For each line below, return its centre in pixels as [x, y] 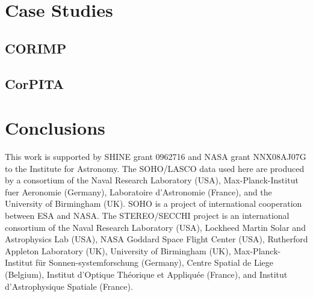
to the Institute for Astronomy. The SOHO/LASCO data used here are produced [155, 168]
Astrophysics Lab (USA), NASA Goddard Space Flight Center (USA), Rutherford [156, 239]
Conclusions [55, 128]
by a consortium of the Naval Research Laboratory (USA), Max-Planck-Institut [152, 180]
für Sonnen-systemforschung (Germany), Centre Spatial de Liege [155, 262]
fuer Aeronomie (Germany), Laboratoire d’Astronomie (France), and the [138, 191]
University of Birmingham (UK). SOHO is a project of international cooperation [153, 204]
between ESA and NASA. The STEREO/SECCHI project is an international [147, 216]
